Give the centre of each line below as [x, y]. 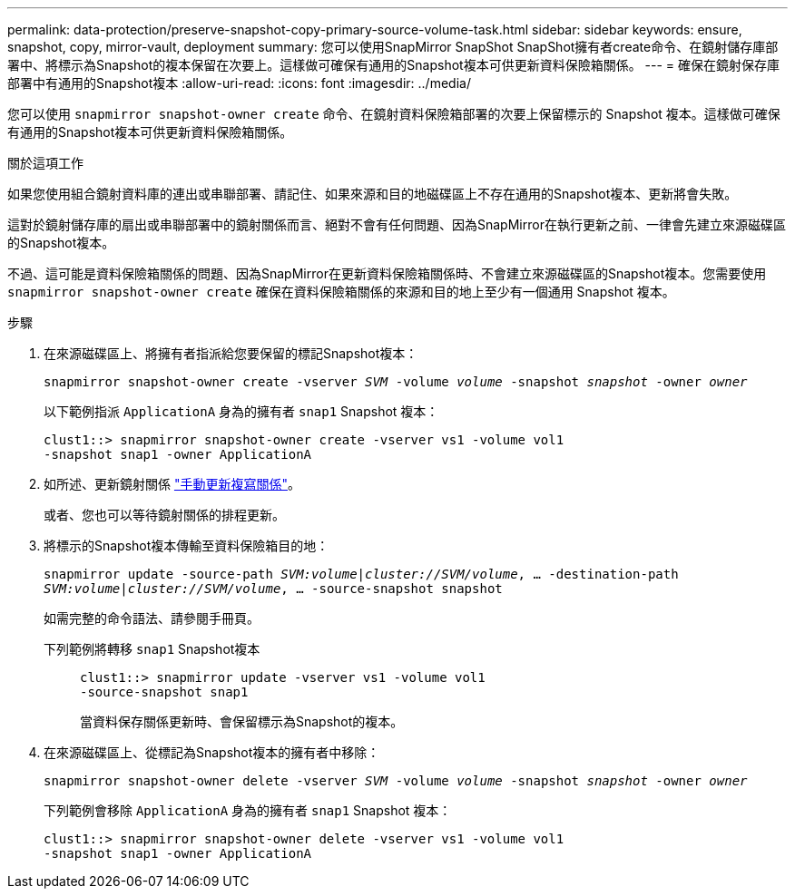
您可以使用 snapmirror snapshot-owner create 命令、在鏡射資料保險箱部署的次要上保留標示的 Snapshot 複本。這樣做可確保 [394, 114]
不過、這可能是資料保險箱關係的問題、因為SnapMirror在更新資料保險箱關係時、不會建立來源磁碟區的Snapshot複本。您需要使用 [387, 273]
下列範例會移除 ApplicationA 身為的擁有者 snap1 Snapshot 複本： [248, 810]
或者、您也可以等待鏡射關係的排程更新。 [164, 515]
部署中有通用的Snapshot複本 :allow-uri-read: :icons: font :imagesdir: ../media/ [239, 83]
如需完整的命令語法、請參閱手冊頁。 [152, 618]
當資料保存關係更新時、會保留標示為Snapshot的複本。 [242, 721]
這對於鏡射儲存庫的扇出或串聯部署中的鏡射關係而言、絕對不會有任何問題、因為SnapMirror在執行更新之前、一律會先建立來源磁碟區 [397, 224]
